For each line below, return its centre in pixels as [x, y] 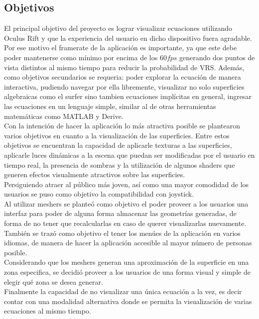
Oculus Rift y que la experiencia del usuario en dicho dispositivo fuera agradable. [128, 38]
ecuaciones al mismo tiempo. [48, 311]
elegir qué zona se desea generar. [54, 281]
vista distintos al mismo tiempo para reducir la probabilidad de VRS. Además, [124, 67]
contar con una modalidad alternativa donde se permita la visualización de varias [128, 301]
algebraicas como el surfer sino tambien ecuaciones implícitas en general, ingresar [128, 96]
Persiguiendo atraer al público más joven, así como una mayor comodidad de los [127, 184]
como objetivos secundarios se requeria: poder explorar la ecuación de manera [123, 77]
